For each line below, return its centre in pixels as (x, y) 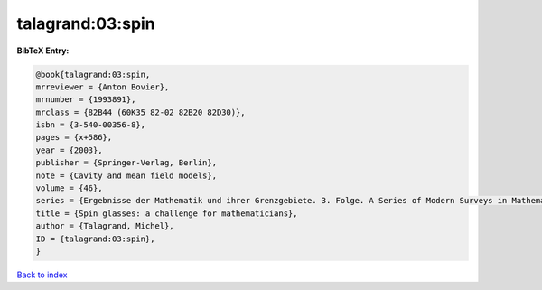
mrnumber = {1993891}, (86, 100)
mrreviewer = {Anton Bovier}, (103, 87)
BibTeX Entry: (43, 51)
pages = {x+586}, (74, 137)
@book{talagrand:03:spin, (93, 74)
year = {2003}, (69, 150)
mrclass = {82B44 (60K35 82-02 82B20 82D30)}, (140, 112)
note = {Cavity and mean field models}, (126, 175)
